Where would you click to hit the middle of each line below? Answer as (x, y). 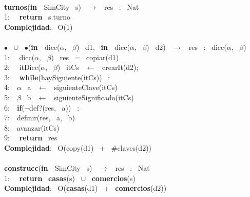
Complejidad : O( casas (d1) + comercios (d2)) (85, 188)
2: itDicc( (23, 67)
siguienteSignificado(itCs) (94, 97)
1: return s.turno (37, 17)
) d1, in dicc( (103, 47)
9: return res (31, 138)
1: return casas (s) (40, 178)
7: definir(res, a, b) (40, 118)
